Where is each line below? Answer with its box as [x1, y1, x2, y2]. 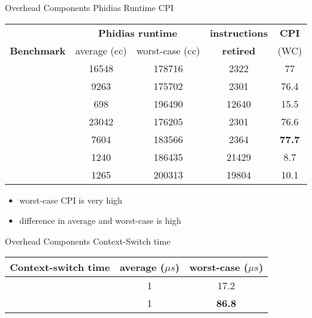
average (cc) [75, 43, 127, 57]
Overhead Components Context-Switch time [5, 234, 171, 247]
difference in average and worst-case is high [19, 214, 182, 227]
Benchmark [10, 43, 66, 57]
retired [222, 43, 256, 57]
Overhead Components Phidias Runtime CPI [5, 1, 174, 13]
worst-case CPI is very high [19, 193, 122, 206]
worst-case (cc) [136, 43, 200, 57]
